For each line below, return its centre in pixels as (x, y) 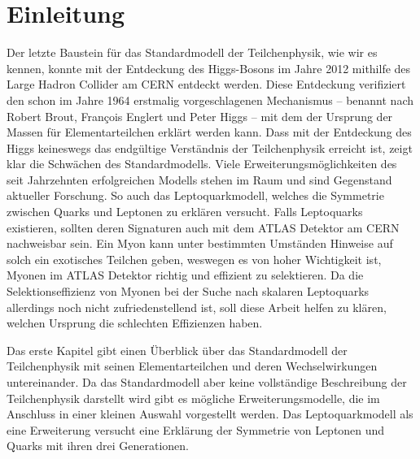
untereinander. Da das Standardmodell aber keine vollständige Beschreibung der (207, 382)
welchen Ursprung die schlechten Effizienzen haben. (135, 323)
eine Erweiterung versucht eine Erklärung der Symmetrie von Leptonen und (196, 429)
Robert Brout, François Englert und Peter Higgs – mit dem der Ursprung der (200, 116)
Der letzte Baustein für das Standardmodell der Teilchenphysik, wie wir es (192, 52)
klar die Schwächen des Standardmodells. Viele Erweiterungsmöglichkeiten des (202, 164)
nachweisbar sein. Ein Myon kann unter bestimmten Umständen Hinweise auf (200, 243)
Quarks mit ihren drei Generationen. (98, 446)
